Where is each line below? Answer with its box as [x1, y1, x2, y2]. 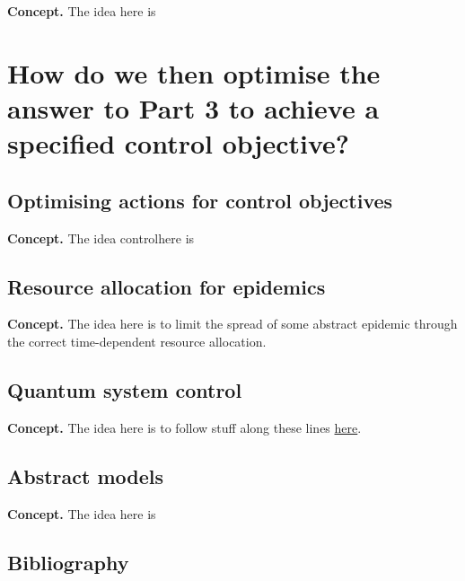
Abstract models [7, 462, 164, 489]
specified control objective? [7, 125, 349, 162]
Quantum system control [7, 375, 242, 403]
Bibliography [7, 548, 129, 576]
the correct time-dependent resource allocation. [7, 331, 267, 350]
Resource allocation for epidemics [7, 272, 326, 300]
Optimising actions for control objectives [7, 186, 393, 214]
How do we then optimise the [7, 54, 381, 91]
